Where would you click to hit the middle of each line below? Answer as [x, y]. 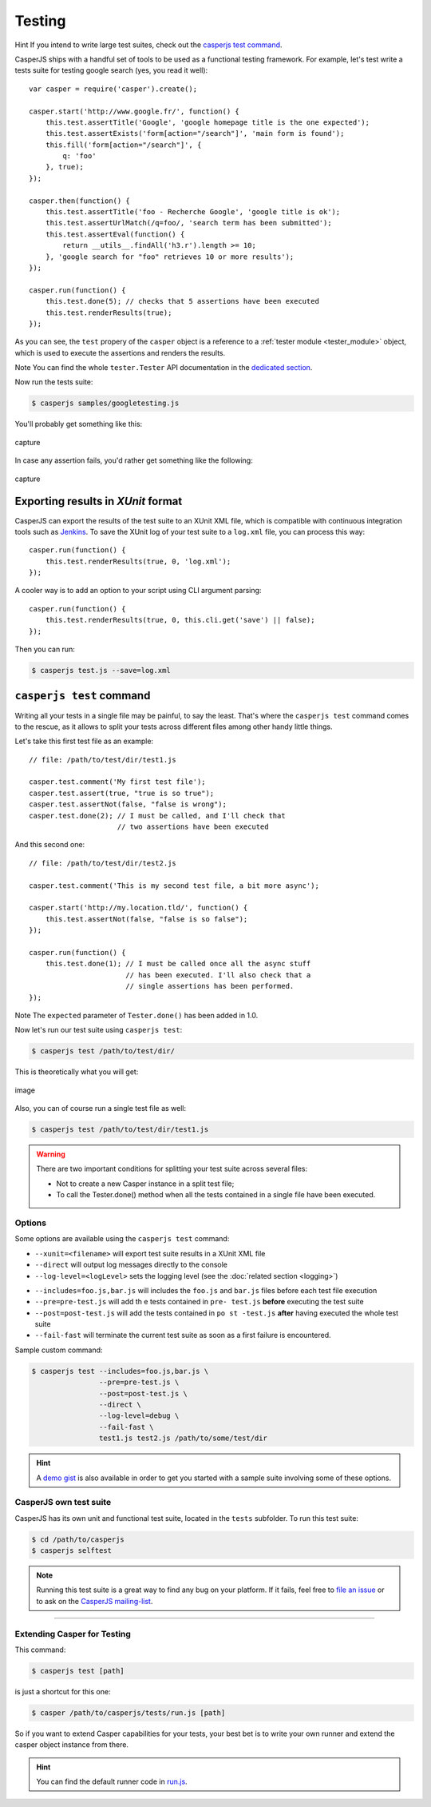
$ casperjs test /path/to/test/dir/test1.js [120, 1130]
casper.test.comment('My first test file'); [118, 782]
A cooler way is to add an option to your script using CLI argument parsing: [138, 591]
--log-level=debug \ [139, 1416]
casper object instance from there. [72, 1745]
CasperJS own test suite [63, 1503]
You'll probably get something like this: [79, 424]
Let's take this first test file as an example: [84, 741]
